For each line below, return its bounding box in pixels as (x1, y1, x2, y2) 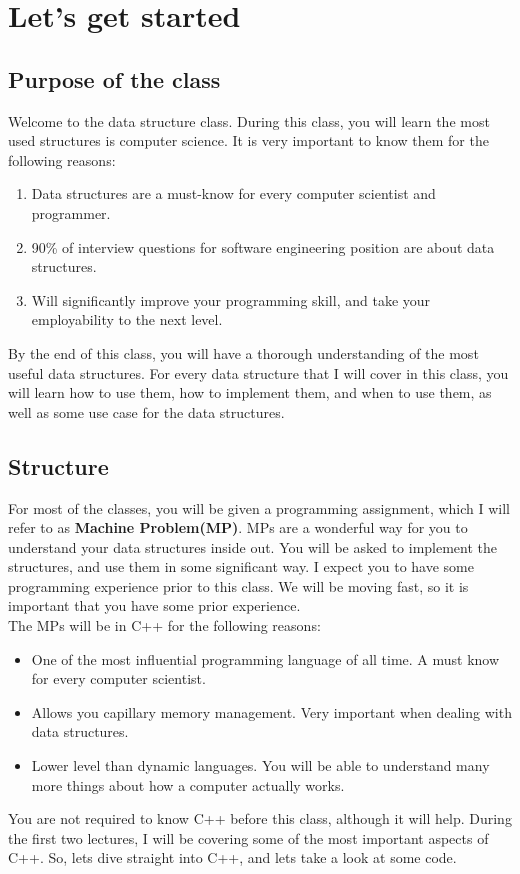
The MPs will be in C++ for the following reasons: (8, 615, 321, 636)
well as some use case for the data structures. (8, 401, 285, 422)
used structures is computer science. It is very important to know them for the (8, 130, 489, 151)
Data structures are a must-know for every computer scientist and (31, 183, 436, 204)
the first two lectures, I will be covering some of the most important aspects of (8, 827, 489, 848)
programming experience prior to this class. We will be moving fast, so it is (8, 575, 469, 596)
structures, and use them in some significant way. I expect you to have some (8, 556, 474, 577)
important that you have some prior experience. (8, 595, 301, 616)
